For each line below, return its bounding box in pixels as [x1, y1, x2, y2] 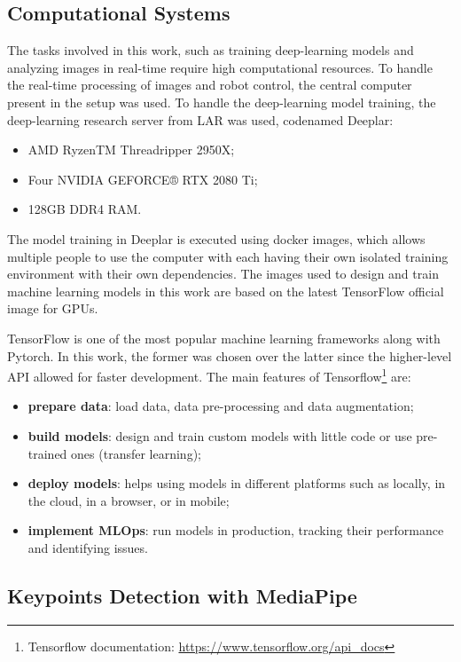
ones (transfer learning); [71, 444, 201, 462]
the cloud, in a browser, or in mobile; [27, 491, 230, 509]
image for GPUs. [7, 299, 98, 318]
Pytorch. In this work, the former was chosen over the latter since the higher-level [7, 346, 452, 365]
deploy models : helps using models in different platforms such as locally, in [27, 474, 446, 493]
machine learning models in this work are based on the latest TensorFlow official [7, 281, 444, 300]
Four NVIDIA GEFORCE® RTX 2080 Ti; [27, 169, 258, 188]
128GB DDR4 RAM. [27, 200, 142, 218]
